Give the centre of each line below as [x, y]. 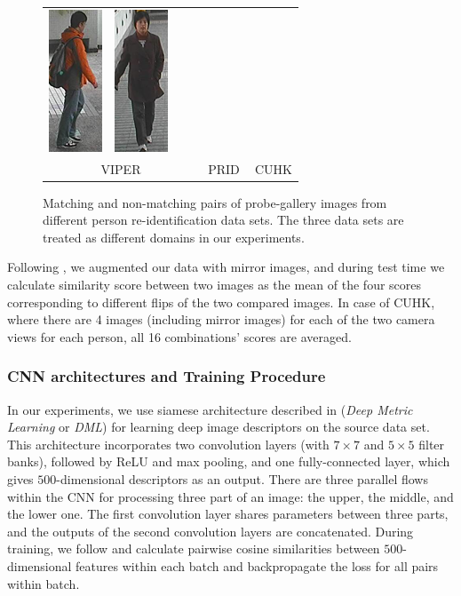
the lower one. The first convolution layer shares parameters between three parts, [228, 514]
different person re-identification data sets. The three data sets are [223, 220]
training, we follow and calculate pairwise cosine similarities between [194, 548]
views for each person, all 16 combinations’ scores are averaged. [179, 336]
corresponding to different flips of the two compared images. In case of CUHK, [221, 302]
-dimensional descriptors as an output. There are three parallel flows [242, 479]
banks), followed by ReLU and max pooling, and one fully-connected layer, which [229, 461]
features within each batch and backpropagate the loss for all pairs [257, 566]
